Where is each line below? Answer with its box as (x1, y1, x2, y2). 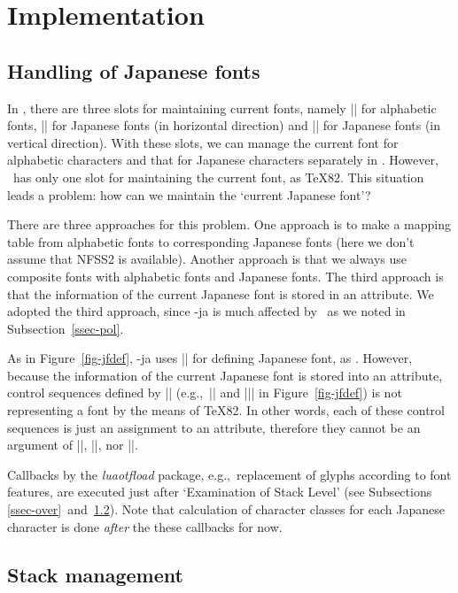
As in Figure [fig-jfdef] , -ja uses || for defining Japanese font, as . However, (7, 349, 413, 367)
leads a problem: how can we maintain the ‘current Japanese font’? (7, 185, 371, 204)
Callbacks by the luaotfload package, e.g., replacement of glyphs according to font (7, 465, 452, 483)
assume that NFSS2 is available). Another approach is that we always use (7, 250, 408, 268)
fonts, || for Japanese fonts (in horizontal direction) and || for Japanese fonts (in (7, 116, 441, 135)
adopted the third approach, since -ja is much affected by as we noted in (7, 302, 406, 320)
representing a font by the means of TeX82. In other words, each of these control (7, 401, 445, 420)
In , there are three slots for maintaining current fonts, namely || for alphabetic (7, 98, 437, 117)
